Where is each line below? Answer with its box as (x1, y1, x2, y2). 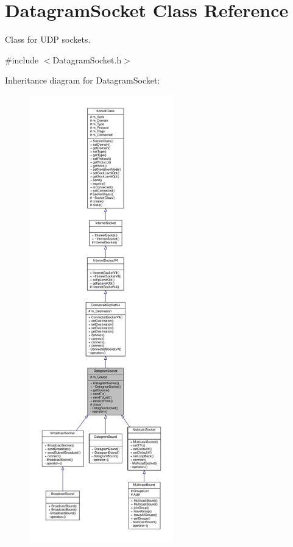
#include (5, 53, 39, 66)
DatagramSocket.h (52, 53, 122, 66)
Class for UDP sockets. (5, 33, 91, 46)
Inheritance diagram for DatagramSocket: (5, 74, 160, 87)
